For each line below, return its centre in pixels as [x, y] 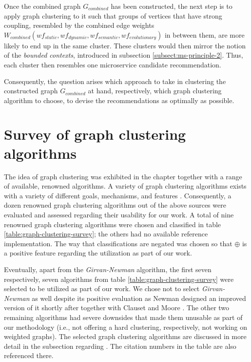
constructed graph [31, 91]
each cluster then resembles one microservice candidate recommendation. [113, 64]
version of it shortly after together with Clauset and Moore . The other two [117, 308]
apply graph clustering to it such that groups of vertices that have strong [113, 15]
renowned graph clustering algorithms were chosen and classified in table [113, 224]
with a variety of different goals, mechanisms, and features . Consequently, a [118, 195]
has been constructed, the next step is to [172, 6]
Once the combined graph [42, 6]
